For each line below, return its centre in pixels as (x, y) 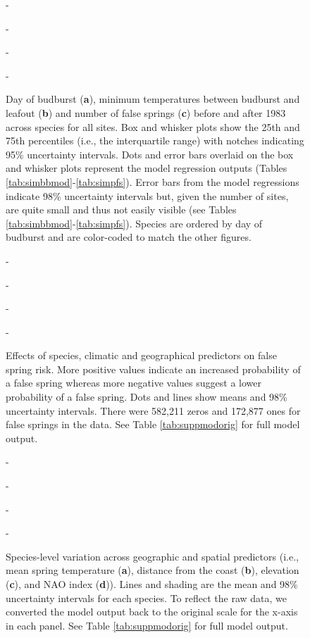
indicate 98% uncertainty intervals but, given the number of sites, (147, 195)
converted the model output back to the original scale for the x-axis (152, 612)
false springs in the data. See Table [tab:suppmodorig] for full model (153, 424)
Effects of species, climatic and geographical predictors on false (141, 355)
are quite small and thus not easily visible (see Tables (121, 209)
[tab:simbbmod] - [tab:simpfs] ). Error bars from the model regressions (153, 181)
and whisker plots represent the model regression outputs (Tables (147, 168)
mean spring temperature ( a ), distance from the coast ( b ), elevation (153, 570)
